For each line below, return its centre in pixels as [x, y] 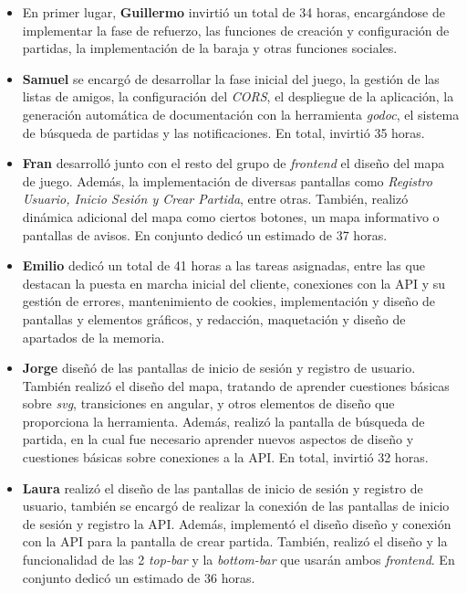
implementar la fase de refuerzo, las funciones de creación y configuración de [236, 30]
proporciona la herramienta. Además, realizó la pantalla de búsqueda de [223, 421]
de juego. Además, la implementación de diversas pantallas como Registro [227, 180]
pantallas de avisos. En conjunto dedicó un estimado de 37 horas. [205, 234]
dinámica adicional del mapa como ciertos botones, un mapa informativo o [231, 216]
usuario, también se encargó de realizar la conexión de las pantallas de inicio [236, 506]
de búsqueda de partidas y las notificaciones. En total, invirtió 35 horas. [223, 132]
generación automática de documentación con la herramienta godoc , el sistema [241, 114]
